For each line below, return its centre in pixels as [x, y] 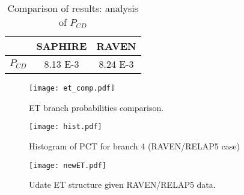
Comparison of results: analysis [73, 8]
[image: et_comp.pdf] [72, 88]
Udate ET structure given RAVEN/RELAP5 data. [122, 184]
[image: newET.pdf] [68, 165]
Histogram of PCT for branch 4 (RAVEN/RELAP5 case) [134, 145]
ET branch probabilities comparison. [96, 107]
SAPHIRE [62, 46]
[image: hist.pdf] [66, 127]
